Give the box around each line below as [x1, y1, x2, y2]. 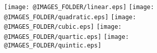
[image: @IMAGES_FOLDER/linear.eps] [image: [4, 4, 154, 11]
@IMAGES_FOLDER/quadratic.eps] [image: [4, 13, 136, 21]
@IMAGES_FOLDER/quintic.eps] [4, 41, 102, 49]
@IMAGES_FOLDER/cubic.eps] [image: [4, 23, 122, 31]
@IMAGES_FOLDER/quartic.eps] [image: [4, 33, 129, 40]
